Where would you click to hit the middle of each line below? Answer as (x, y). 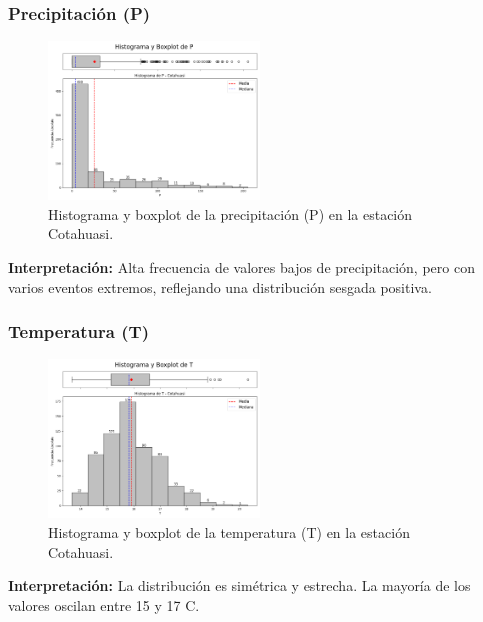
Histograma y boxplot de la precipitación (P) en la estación (230, 213)
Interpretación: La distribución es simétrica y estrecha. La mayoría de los (239, 585)
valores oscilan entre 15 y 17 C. (104, 604)
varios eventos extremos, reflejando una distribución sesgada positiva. (220, 286)
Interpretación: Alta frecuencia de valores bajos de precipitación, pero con (241, 267)
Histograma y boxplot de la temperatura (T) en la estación (229, 532)
